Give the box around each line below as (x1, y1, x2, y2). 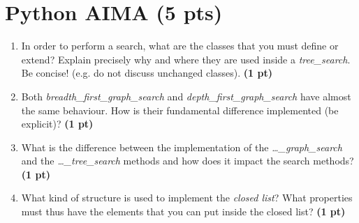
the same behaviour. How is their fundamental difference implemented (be (21, 102, 339, 117)
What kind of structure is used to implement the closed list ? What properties (21, 190, 353, 205)
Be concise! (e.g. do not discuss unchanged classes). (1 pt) (21, 66, 272, 80)
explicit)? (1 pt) (21, 116, 94, 131)
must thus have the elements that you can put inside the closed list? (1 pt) (21, 204, 346, 219)
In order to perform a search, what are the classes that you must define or (21, 38, 339, 53)
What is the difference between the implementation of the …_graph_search (21, 139, 342, 154)
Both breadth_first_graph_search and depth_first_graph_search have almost (21, 89, 351, 103)
